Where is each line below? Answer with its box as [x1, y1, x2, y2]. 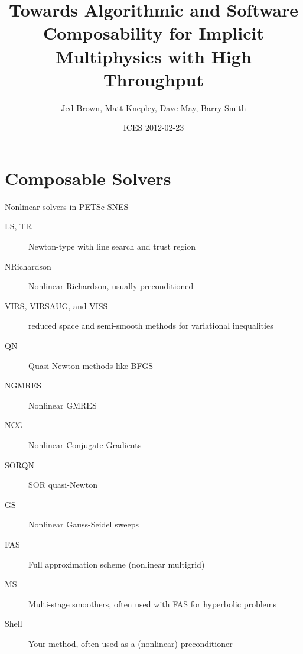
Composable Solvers [5, 166, 171, 190]
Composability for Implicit [43, 21, 264, 45]
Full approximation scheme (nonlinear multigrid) [28, 558, 205, 570]
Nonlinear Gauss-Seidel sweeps [28, 518, 139, 530]
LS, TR [5, 220, 32, 232]
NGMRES [5, 379, 41, 391]
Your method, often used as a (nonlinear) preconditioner [28, 637, 233, 649]
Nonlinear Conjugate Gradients [28, 438, 142, 451]
